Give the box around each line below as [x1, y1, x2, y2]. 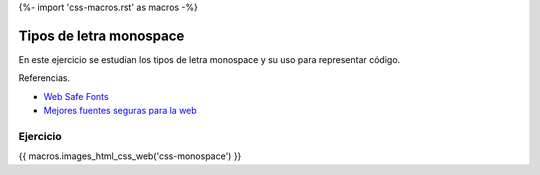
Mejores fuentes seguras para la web [43, 105, 197, 117]
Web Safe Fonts [43, 90, 109, 102]
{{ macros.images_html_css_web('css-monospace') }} [18, 150, 242, 162]
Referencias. [18, 72, 71, 84]
